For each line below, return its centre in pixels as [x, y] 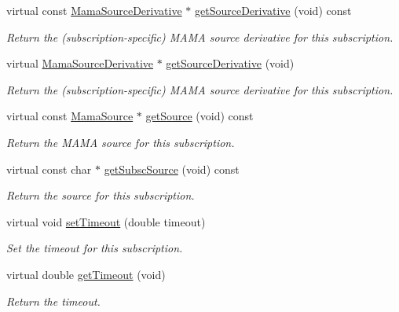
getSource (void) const [199, 116]
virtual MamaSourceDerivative [80, 63]
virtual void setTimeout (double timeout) [106, 221]
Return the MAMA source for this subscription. [121, 142]
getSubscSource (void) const [172, 169]
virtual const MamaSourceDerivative [94, 10]
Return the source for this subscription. [101, 195]
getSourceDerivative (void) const [273, 10]
